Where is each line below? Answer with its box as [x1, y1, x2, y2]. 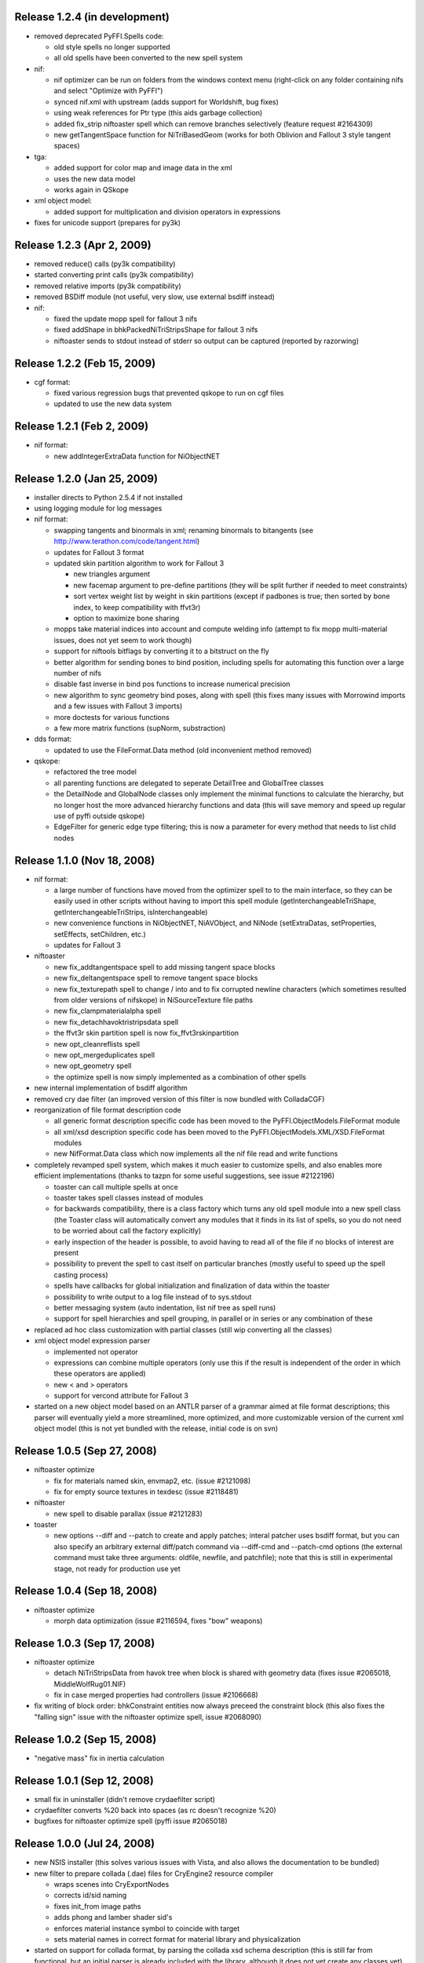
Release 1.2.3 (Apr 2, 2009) [14, 238, 152, 251]
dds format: [34, 734, 72, 744]
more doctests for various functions [53, 712, 170, 722]
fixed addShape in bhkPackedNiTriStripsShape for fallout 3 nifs [53, 325, 258, 334]
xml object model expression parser [34, 1336, 151, 1346]
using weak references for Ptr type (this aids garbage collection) [53, 108, 263, 118]
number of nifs [53, 668, 102, 678]
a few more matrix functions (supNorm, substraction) [53, 723, 226, 733]
